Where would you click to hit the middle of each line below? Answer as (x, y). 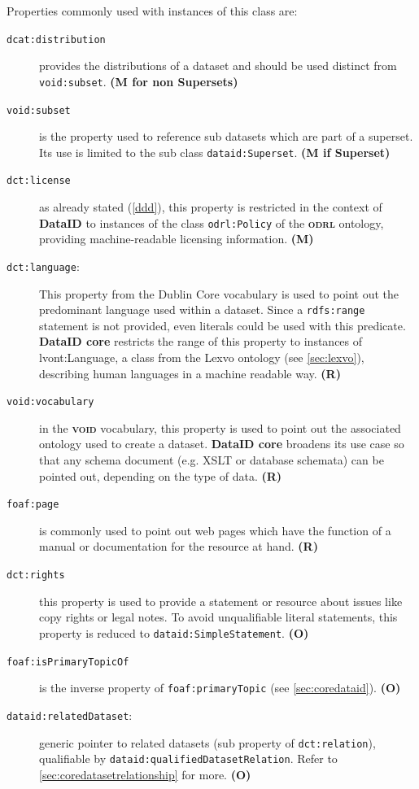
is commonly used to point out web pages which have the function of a (215, 530)
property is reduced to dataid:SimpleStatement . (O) (174, 632)
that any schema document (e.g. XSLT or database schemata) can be (212, 460)
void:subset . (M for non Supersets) (139, 81)
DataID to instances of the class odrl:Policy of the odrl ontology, (212, 222)
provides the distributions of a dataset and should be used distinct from (218, 65)
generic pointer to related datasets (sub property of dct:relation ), (207, 742)
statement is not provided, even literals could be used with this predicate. (223, 325)
